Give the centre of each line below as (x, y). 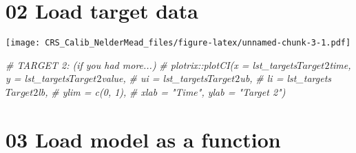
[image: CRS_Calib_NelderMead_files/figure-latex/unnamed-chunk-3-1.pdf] (178, 43)
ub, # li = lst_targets (286, 78)
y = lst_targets (38, 78)
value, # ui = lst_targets (155, 78)
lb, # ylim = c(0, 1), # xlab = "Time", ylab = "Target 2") (162, 91)
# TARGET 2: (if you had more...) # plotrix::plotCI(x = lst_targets (151, 64)
